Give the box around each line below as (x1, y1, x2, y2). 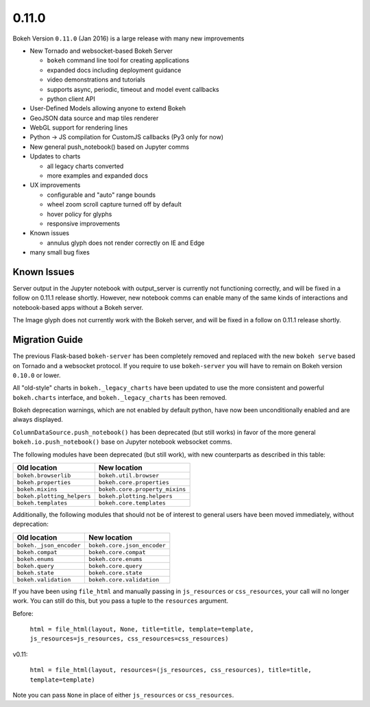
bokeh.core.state (88, 569, 143, 576)
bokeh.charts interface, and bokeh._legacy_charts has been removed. (12, 393, 227, 401)
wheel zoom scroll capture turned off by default (47, 200, 182, 208)
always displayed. (12, 416, 63, 424)
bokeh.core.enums (88, 555, 143, 562)
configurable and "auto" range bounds (47, 191, 156, 199)
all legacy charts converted (47, 162, 124, 170)
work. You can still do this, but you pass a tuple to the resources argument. (12, 597, 229, 605)
